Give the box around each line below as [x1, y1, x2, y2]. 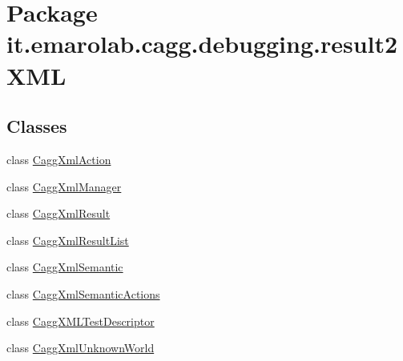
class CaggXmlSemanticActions [6, 285, 160, 302]
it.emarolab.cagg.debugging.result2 [6, 27, 398, 60]
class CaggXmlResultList [6, 231, 129, 248]
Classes [6, 114, 67, 138]
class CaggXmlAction [6, 150, 111, 167]
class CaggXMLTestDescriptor [6, 312, 155, 329]
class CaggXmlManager [6, 178, 122, 195]
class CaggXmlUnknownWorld [6, 339, 155, 356]
